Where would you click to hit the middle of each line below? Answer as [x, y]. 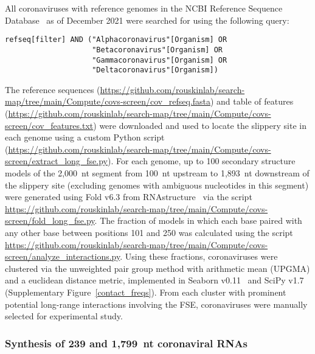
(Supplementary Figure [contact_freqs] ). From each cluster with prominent [146, 292]
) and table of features [252, 101]
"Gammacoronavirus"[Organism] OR [160, 60]
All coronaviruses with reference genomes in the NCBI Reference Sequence [144, 8]
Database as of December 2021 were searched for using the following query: [147, 20]
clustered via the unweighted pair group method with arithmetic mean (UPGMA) [157, 268]
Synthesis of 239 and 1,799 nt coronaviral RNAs [126, 343]
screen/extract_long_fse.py [57, 161]
